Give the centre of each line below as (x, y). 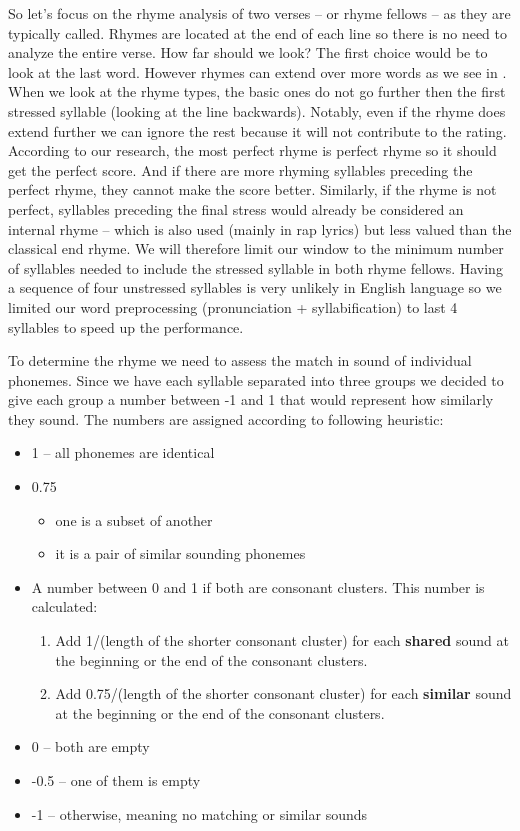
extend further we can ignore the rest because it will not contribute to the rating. (257, 130)
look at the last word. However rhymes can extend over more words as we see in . (257, 71)
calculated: (64, 606)
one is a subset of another (134, 519)
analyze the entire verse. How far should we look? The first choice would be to (248, 52)
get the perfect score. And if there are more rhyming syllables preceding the (240, 169)
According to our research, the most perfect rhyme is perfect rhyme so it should (252, 150)
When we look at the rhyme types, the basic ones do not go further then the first (257, 91)
